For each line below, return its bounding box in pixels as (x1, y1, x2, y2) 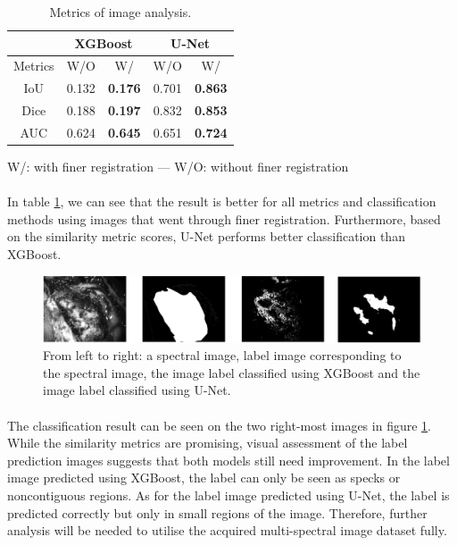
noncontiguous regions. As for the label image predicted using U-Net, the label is (7, 485, 450, 504)
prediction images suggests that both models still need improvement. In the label (7, 450, 450, 469)
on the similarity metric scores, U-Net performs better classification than (7, 227, 405, 246)
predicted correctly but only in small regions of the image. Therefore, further (7, 503, 428, 522)
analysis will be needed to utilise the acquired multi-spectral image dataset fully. (7, 521, 447, 540)
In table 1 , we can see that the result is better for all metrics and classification (7, 192, 436, 211)
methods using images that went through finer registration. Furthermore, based (7, 209, 441, 228)
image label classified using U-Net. (43, 381, 231, 399)
